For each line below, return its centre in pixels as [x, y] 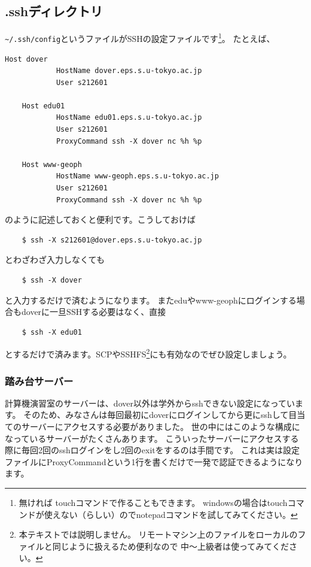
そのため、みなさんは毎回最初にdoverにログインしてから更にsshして [156, 415]
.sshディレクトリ [54, 11]
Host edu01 [43, 106]
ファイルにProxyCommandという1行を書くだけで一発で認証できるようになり [154, 461]
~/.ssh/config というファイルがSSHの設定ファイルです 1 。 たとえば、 [140, 37]
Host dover [26, 59]
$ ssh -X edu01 [52, 332]
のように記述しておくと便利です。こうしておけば [100, 219]
